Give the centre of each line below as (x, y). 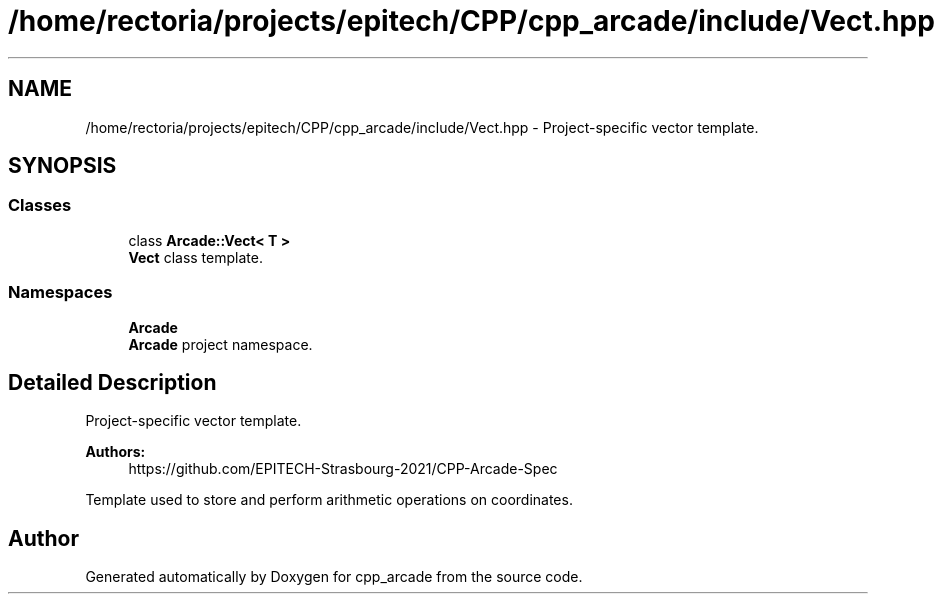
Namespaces (60, 292)
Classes (40, 205)
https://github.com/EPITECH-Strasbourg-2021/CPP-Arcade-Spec (343, 469)
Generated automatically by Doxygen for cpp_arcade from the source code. (334, 577)
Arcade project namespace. (220, 344)
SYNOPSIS (62, 166)
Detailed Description (112, 382)
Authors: (115, 452)
